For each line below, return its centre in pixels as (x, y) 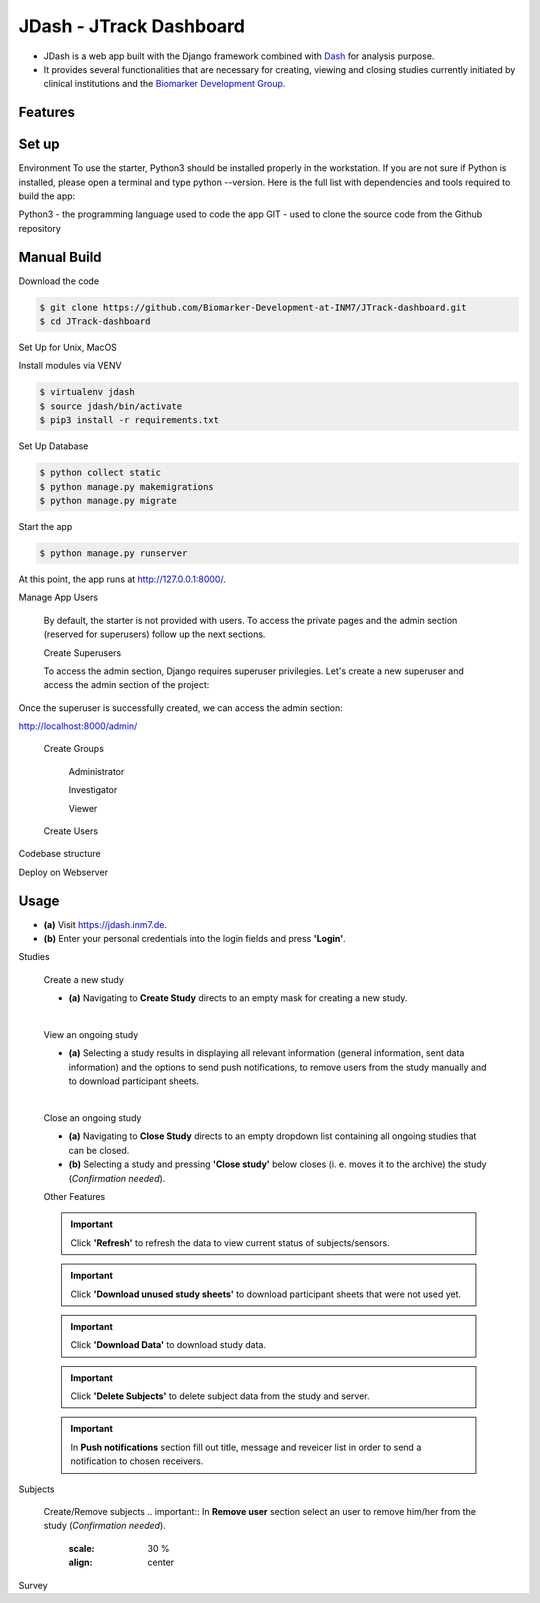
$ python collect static (100, 473)
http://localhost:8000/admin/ (78, 726)
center (161, 1562)
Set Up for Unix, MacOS (67, 347)
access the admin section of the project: (126, 685)
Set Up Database (53, 446)
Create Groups (74, 749)
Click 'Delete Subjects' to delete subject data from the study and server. (220, 1396)
